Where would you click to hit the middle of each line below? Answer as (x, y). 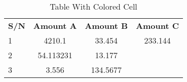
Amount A (55, 26)
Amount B (106, 26)
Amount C (158, 26)
